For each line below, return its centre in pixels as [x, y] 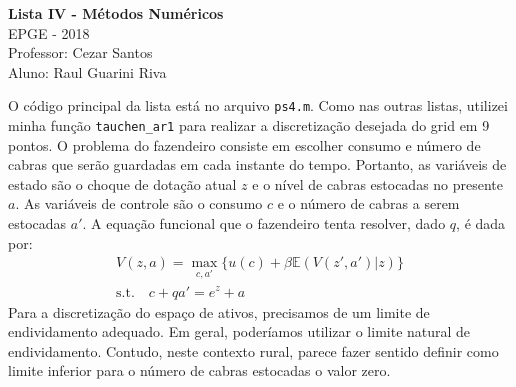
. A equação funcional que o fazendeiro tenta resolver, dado [264, 223]
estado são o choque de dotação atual [122, 183]
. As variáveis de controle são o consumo [139, 203]
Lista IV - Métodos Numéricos [116, 13]
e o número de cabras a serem [368, 203]
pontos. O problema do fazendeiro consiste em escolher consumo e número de [244, 144]
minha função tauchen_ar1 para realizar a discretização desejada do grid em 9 [249, 125]
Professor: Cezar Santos [80, 52]
